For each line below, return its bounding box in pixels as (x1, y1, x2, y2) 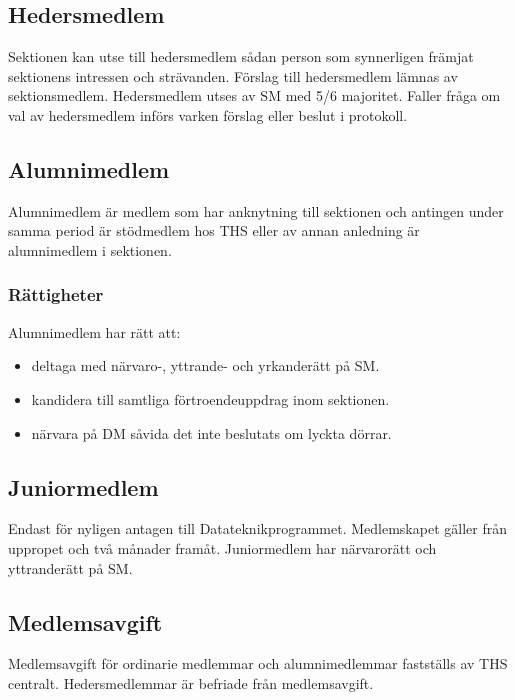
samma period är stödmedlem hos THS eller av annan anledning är (8, 220, 420, 241)
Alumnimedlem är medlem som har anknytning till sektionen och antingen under (8, 200, 504, 221)
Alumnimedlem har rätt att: (8, 321, 181, 342)
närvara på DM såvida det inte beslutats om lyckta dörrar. (31, 422, 392, 443)
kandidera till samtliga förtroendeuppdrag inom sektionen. (31, 388, 390, 409)
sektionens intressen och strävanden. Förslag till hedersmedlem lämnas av (8, 65, 458, 86)
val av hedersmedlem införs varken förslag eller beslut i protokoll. (8, 104, 408, 125)
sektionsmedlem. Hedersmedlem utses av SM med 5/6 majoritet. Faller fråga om (8, 85, 501, 106)
